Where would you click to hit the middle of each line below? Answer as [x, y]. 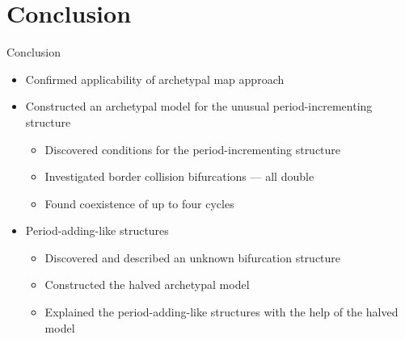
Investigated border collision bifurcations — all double [179, 176]
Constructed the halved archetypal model [147, 285]
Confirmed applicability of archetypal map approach [155, 79]
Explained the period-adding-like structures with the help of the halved [221, 312]
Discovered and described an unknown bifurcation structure [193, 257]
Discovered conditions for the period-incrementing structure [193, 149]
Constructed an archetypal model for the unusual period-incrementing [199, 106]
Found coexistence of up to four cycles [139, 203]
